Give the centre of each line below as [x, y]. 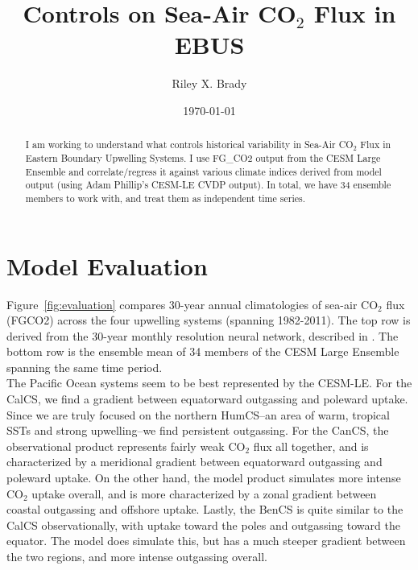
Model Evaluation [107, 265]
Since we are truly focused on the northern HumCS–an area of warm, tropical [198, 414]
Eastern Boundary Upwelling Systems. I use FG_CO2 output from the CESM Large [203, 157]
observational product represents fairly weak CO [126, 446]
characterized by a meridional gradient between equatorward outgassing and [195, 462]
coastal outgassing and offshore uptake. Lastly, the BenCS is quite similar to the [205, 509]
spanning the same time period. [85, 367]
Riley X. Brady [209, 83]
